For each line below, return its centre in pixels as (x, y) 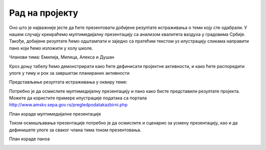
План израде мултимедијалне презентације (55, 114)
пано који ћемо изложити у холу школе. (51, 48)
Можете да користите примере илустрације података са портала (78, 98)
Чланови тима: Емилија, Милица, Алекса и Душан (62, 57)
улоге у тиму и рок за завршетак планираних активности (69, 73)
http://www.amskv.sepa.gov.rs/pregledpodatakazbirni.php (68, 105)
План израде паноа (30, 139)
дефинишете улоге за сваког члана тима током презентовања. (75, 130)
